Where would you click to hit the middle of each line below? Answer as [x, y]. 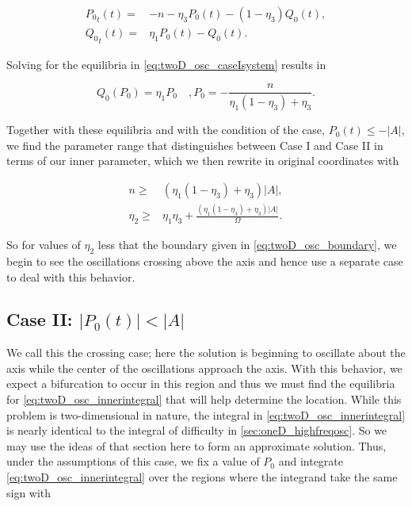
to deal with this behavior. [71, 276]
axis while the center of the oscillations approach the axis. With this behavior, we [204, 368]
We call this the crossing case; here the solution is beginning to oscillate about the [206, 353]
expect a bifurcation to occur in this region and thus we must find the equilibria [201, 383]
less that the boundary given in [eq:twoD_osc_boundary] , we [247, 245]
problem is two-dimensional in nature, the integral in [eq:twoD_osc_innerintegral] [206, 414]
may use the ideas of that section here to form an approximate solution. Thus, [196, 445]
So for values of [44, 245]
